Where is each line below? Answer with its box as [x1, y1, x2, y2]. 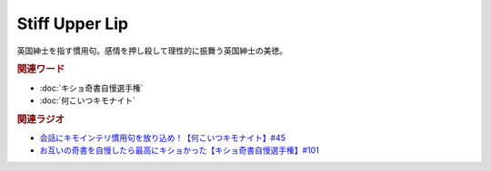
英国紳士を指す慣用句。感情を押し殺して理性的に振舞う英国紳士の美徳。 [16, 45, 288, 56]
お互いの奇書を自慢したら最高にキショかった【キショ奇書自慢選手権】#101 [39, 145, 320, 156]
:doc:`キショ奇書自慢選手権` [39, 82, 145, 93]
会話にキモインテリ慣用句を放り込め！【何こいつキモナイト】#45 [39, 132, 286, 144]
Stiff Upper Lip [16, 14, 129, 33]
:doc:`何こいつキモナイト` [39, 95, 136, 106]
